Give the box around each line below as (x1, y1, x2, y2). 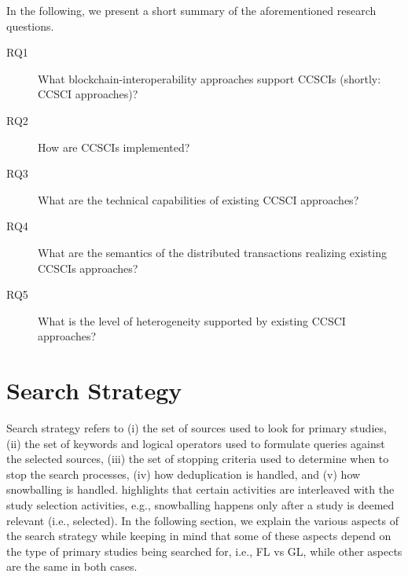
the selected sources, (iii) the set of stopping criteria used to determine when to (6, 450, 389, 467)
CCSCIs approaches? (38, 259, 138, 276)
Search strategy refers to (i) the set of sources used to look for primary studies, (6, 420, 387, 436)
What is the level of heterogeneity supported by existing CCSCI (38, 312, 346, 329)
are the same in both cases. (6, 558, 138, 575)
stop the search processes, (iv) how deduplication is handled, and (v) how (6, 465, 361, 482)
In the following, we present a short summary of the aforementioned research (6, 2, 377, 18)
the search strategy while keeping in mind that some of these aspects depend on (6, 527, 391, 544)
